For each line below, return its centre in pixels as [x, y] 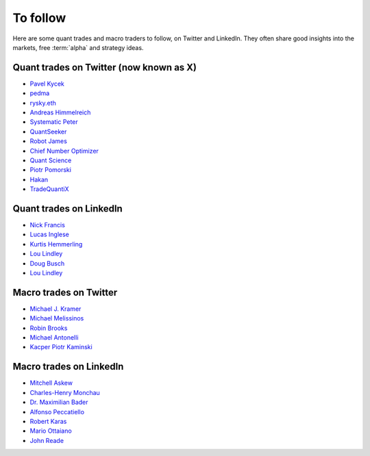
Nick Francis [47, 225]
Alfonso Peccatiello [57, 411]
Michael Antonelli [54, 338]
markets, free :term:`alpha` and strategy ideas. [78, 47]
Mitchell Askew [51, 383]
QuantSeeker [48, 131]
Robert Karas [48, 421]
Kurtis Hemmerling [56, 244]
